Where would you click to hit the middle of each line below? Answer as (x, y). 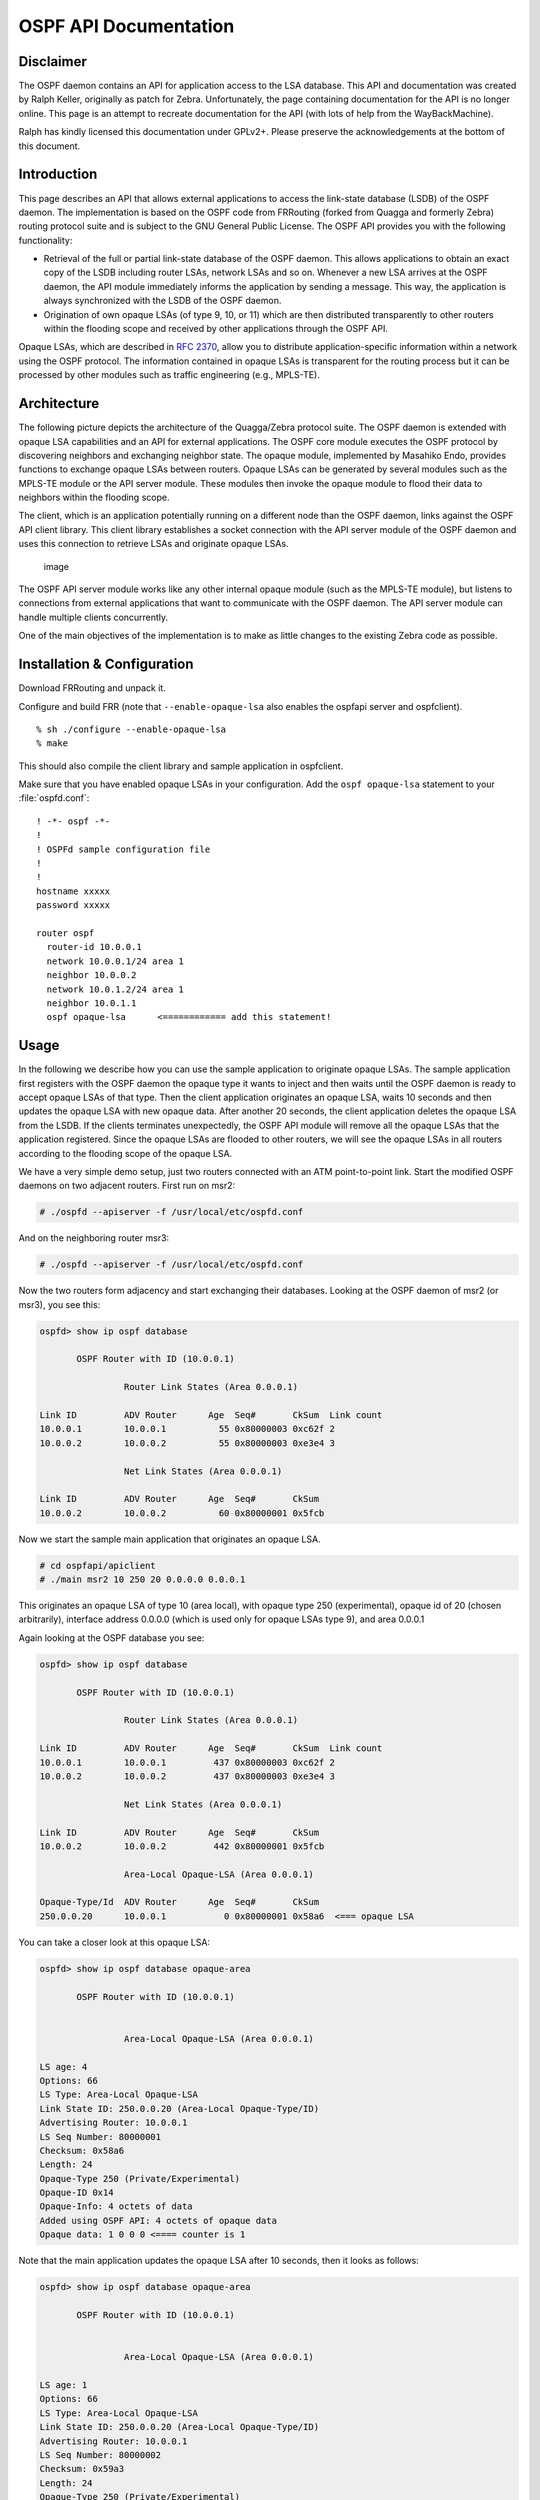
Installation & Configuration (106, 664)
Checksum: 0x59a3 (82, 2469)
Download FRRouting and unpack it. (92, 688)
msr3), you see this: (59, 1304)
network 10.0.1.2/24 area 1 (115, 989)
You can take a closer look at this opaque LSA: (114, 1942)
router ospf (65, 933)
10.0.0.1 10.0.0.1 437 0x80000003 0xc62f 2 (187, 1762)
